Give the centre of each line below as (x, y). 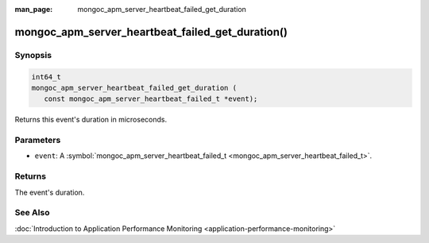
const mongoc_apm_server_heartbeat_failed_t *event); (151, 99)
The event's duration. (50, 192)
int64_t (46, 77)
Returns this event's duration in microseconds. (91, 120)
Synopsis (33, 55)
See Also (32, 213)
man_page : (34, 9)
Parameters (38, 141)
